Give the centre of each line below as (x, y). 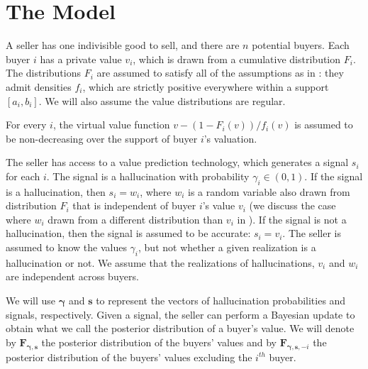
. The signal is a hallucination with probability (148, 176)
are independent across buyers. (72, 276)
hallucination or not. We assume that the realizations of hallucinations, (160, 262)
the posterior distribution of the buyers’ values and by (159, 342)
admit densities (39, 86)
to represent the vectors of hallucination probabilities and (221, 301)
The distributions (43, 73)
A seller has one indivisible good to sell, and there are (123, 45)
